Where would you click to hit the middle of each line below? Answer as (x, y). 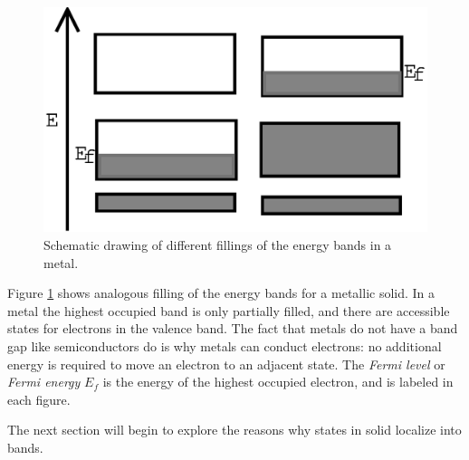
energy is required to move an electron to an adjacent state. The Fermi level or (226, 364)
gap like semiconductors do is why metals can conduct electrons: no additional (225, 346)
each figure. (39, 399)
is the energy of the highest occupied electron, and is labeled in (278, 382)
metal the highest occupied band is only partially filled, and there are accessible (229, 310)
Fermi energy (44, 382)
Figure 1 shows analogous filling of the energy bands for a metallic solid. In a (221, 293)
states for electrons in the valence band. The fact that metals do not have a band (233, 328)
